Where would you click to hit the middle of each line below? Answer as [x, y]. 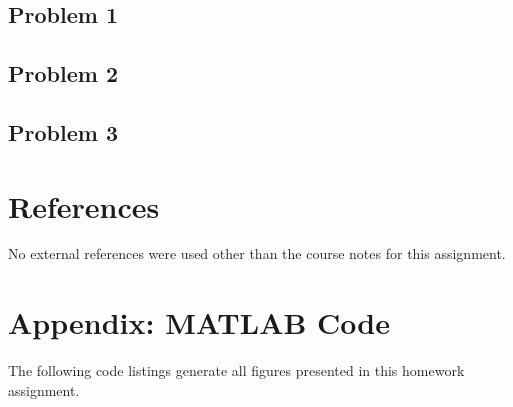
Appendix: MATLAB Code [199, 322]
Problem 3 [63, 131]
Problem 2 [63, 73]
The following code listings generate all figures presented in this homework [236, 370]
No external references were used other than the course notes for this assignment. [257, 253]
